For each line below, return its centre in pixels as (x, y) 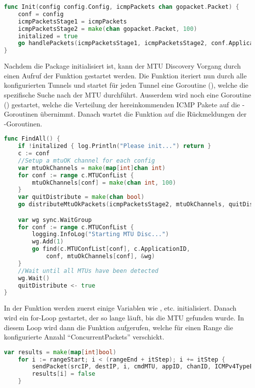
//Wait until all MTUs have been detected (88, 271)
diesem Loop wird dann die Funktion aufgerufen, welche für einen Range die (119, 327)
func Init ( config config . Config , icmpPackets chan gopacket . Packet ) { (122, 7)
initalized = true (48, 36)
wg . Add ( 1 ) (48, 242)
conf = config (41, 14)
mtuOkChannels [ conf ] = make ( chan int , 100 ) (104, 182)
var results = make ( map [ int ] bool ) (60, 352)
